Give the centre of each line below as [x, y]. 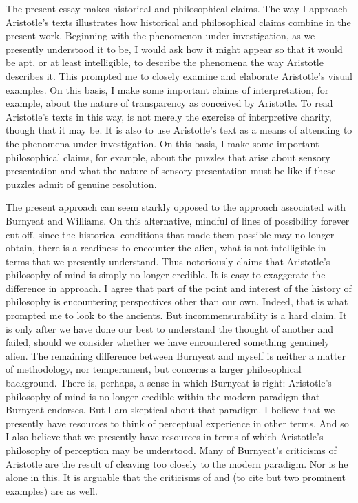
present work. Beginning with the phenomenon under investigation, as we [160, 35]
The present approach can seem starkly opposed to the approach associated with [176, 207]
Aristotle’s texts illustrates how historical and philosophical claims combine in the [178, 22]
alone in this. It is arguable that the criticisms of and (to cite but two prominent [176, 477]
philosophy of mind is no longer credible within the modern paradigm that [163, 396]
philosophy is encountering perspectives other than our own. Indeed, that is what [177, 301]
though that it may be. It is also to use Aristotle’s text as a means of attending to [179, 130]
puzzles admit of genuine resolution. [81, 184]
